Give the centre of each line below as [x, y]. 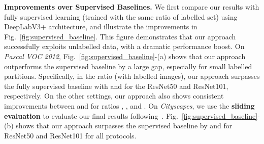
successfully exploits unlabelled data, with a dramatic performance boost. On [124, 46]
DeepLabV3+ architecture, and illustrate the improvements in [101, 27]
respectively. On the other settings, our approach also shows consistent [114, 96]
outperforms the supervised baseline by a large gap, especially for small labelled [128, 66]
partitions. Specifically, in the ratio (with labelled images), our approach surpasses [132, 76]
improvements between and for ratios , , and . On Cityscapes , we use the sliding [129, 105]
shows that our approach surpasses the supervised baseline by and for [124, 126]
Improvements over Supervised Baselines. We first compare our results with [132, 7]
